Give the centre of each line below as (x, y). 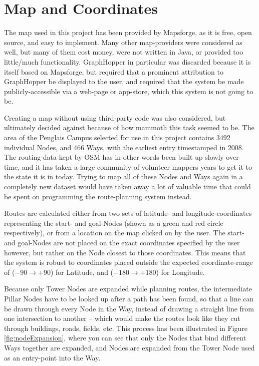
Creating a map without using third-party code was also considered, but (115, 117)
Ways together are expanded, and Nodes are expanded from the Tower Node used (129, 347)
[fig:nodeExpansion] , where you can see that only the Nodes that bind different (125, 338)
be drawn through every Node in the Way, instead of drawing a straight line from (129, 308)
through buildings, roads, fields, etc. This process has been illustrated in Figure (126, 328)
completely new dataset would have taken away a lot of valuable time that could (127, 187)
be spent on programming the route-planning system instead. (98, 196)
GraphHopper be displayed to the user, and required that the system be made (124, 81)
